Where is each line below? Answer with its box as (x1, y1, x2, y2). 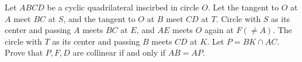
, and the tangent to (63, 12, 136, 24)
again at (204, 24, 234, 36)
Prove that (5, 46, 43, 59)
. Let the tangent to (207, 1, 279, 13)
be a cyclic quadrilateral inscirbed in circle (47, 1, 199, 13)
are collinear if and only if (72, 46, 165, 59)
